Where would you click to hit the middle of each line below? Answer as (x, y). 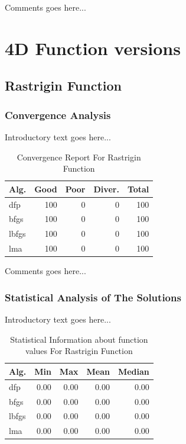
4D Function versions (93, 48)
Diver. (106, 189)
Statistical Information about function (79, 339)
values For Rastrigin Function (79, 351)
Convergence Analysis (58, 115)
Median (133, 371)
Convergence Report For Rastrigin (79, 157)
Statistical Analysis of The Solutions (93, 297)
